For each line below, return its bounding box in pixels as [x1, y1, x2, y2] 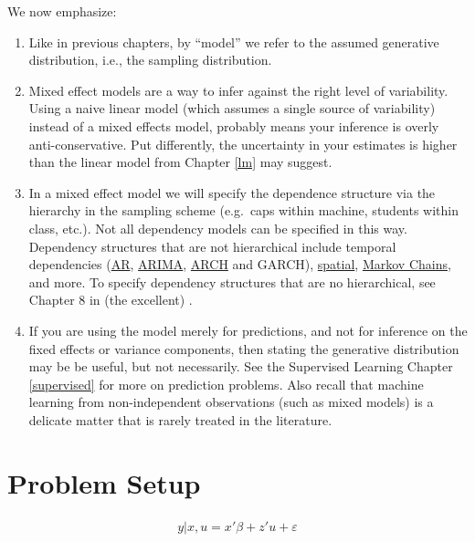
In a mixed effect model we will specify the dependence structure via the [28, 182, 436, 202]
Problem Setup [7, 464, 201, 501]
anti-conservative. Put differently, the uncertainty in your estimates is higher [28, 134, 458, 153]
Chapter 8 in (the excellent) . [28, 290, 193, 309]
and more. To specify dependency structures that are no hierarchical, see [28, 272, 436, 291]
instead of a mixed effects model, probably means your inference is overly [28, 116, 439, 135]
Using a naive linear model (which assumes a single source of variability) [28, 99, 436, 118]
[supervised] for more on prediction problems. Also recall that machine [28, 374, 424, 393]
